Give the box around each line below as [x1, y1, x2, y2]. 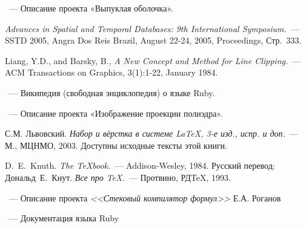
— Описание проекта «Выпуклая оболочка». [8, 2, 173, 14]
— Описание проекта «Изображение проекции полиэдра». [8, 106, 223, 119]
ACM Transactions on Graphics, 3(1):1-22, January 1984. [5, 66, 218, 79]
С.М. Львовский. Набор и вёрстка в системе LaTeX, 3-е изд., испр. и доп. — [5, 127, 298, 140]
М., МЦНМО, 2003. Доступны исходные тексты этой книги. [5, 138, 228, 151]
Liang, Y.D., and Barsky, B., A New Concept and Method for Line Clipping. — [5, 54, 301, 67]
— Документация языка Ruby [8, 212, 119, 224]
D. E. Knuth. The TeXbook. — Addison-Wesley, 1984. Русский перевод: [5, 159, 275, 172]
